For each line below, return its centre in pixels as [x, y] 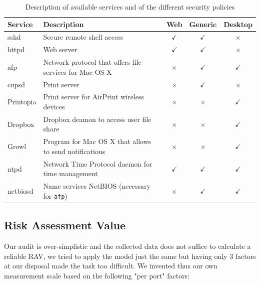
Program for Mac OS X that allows [97, 141]
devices [54, 106]
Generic [203, 24]
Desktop [238, 24]
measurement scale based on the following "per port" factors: [97, 275]
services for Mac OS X [77, 72]
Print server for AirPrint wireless [94, 97]
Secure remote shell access [83, 37]
